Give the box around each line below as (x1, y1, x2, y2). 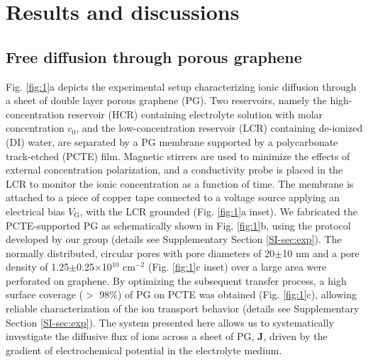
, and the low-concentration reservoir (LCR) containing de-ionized (76, 120, 363, 135)
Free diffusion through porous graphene (6, 45, 302, 67)
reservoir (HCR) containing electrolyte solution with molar (67, 106, 323, 121)
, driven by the (263, 329, 328, 344)
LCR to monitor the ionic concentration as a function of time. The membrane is (6, 176, 354, 191)
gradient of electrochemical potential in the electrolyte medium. (6, 342, 282, 357)
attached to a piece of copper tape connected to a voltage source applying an (6, 190, 340, 205)
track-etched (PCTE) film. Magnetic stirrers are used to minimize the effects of (6, 148, 350, 163)
